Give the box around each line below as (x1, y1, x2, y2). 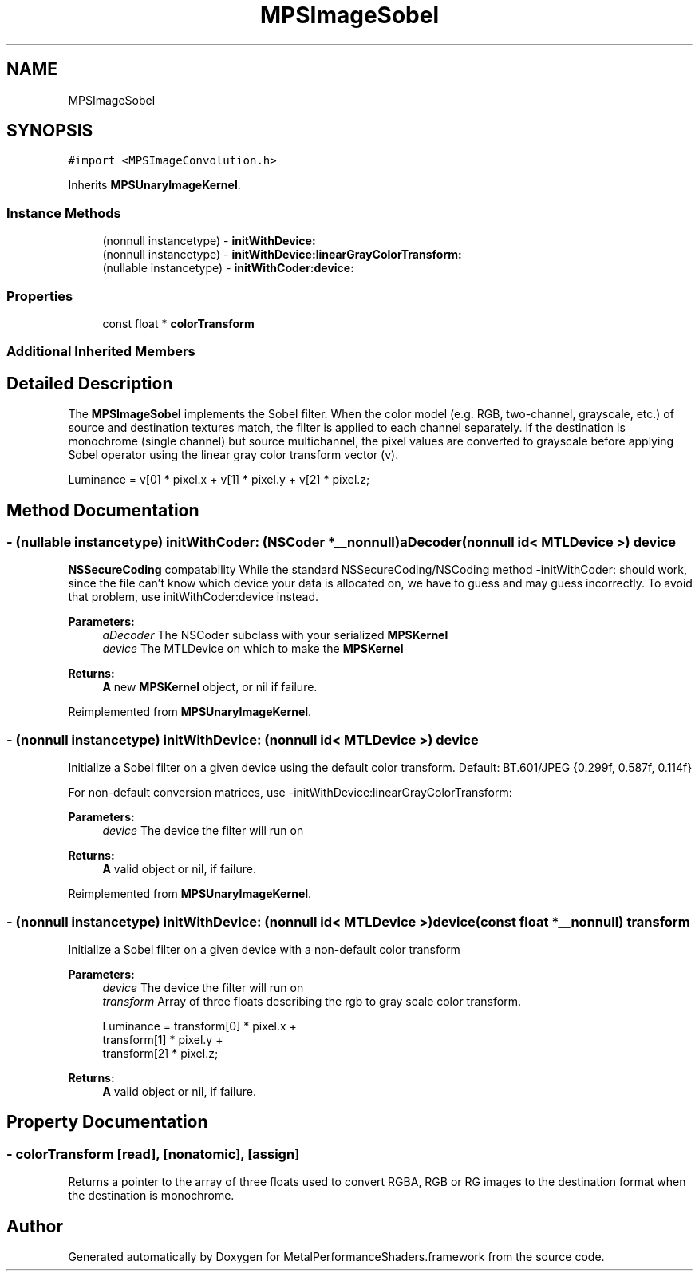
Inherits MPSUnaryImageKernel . (68, 178, 241, 192)
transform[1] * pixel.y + (102, 1032, 223, 1046)
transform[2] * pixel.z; (102, 1046, 219, 1060)
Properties (6, 287, 73, 304)
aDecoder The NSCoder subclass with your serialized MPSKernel (102, 628, 448, 642)
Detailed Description (6, 373, 173, 393)
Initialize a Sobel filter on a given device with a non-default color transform (68, 942, 460, 956)
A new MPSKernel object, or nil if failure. (102, 680, 318, 694)
